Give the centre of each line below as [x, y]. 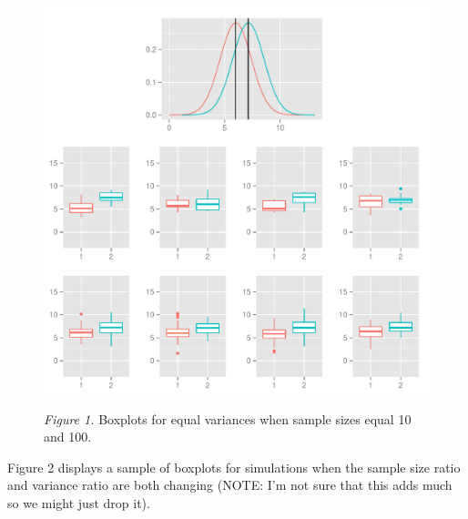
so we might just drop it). [79, 502]
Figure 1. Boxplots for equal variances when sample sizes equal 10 [228, 418]
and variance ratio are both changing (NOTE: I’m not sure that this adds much [230, 485]
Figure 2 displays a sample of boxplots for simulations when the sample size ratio [234, 467]
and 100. [68, 437]
